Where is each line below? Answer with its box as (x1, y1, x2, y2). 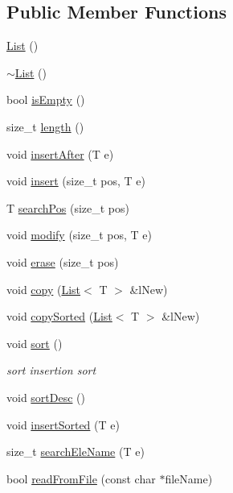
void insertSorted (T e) (6, 416, 120, 433)
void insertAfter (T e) (6, 145, 114, 162)
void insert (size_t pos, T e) (6, 172, 145, 189)
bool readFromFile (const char (6, 470, 156, 487)
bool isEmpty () (6, 91, 85, 108)
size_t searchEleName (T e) (6, 443, 145, 460)
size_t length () (6, 118, 84, 135)
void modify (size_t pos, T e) (6, 226, 152, 243)
